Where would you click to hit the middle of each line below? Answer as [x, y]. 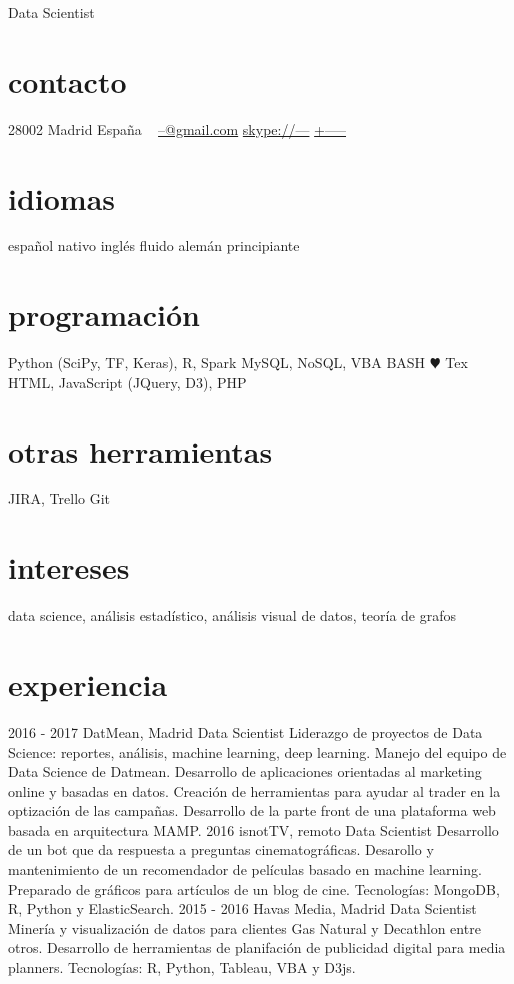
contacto [67, 80]
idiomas [62, 197]
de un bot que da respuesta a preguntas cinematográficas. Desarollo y [221, 849]
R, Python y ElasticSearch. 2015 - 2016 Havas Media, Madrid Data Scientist [242, 908]
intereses [69, 567]
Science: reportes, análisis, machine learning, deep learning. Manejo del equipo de [257, 751]
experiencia [88, 683]
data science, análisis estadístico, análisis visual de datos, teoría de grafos [232, 615]
